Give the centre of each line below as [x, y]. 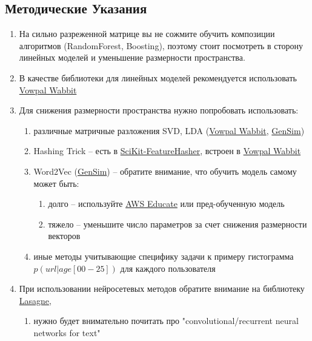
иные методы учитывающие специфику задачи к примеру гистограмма [164, 256]
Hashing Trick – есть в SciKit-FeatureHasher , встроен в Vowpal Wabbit [167, 151]
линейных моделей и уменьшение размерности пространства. [132, 57]
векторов [64, 236]
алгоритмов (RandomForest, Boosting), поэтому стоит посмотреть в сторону [161, 45]
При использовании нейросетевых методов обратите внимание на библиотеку [162, 289]
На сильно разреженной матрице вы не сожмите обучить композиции [147, 34]
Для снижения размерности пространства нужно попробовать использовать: [159, 110]
